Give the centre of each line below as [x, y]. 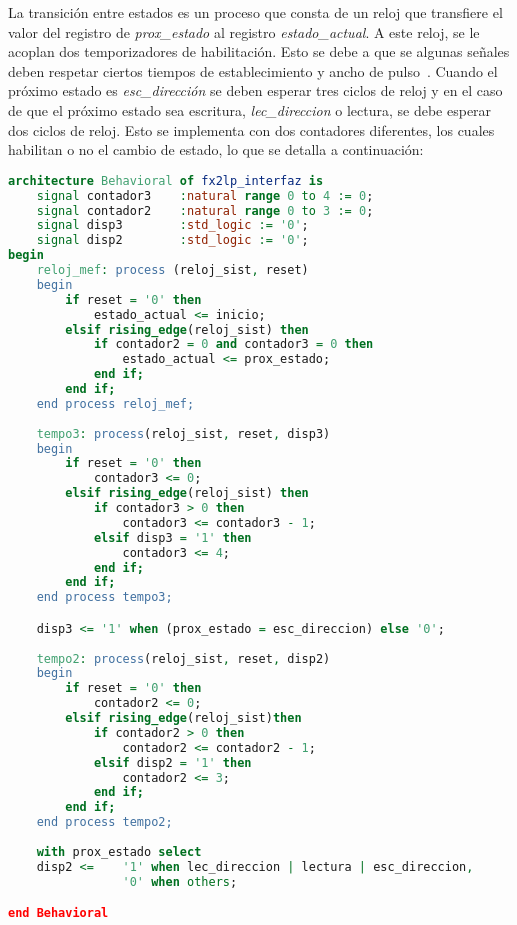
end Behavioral [58, 913]
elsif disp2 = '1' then [172, 762]
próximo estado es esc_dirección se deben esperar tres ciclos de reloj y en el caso [255, 90]
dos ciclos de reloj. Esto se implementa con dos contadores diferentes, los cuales [251, 129]
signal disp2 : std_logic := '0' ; [172, 240]
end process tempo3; [104, 597]
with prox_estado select [119, 851]
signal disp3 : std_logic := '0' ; [172, 225]
